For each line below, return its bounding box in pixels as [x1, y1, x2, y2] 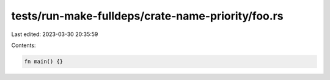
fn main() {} [24, 58, 64, 65]
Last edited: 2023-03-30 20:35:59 [11, 31, 98, 38]
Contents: [11, 42, 36, 49]
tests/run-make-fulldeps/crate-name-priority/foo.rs [11, 9, 284, 23]
